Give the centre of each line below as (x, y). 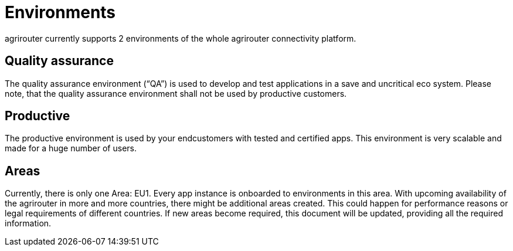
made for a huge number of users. (71, 148)
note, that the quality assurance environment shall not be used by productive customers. (176, 93)
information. (28, 223)
